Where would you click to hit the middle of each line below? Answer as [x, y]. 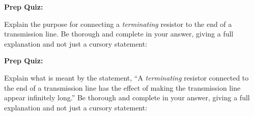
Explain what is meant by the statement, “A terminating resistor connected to [126, 77]
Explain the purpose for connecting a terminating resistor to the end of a [118, 24]
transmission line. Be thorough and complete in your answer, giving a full [119, 34]
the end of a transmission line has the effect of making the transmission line [122, 87]
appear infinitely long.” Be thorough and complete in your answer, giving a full [127, 98]
